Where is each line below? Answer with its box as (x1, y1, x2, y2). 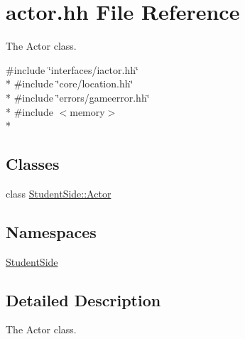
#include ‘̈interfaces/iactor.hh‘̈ (6, 62, 138, 77)
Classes (6, 153, 60, 175)
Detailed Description (6, 289, 161, 311)
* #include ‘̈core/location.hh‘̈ (6, 76, 134, 91)
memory (70, 104, 105, 119)
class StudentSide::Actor (6, 185, 111, 200)
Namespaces (6, 220, 97, 242)
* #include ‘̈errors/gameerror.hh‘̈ (6, 90, 150, 104)
